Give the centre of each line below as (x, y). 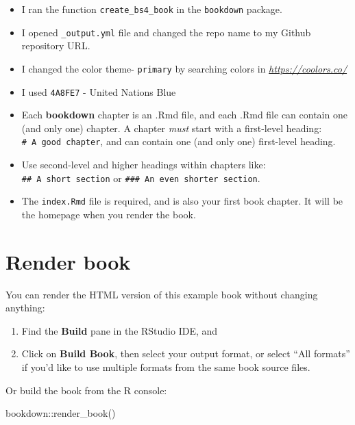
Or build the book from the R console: (86, 390)
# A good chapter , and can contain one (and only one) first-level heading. (179, 141)
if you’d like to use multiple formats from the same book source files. (166, 367)
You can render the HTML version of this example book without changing (162, 294)
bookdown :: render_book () (61, 413)
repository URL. (56, 46)
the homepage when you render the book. (109, 214)
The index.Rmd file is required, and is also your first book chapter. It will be (182, 201)
